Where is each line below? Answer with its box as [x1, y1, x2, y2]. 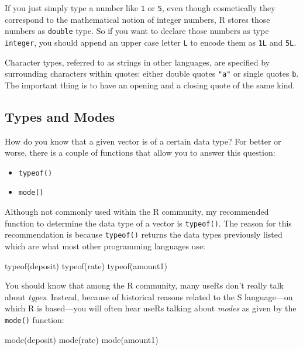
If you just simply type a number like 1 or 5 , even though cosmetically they [5, 2, 276, 13]
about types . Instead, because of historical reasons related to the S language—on [5, 290, 293, 303]
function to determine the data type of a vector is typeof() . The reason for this [5, 217, 292, 229]
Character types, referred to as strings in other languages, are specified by [5, 56, 270, 68]
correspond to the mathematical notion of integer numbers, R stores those [5, 13, 270, 25]
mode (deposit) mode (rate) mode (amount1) [5, 333, 159, 345]
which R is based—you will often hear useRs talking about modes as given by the [5, 302, 297, 314]
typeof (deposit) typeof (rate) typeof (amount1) [5, 259, 167, 272]
